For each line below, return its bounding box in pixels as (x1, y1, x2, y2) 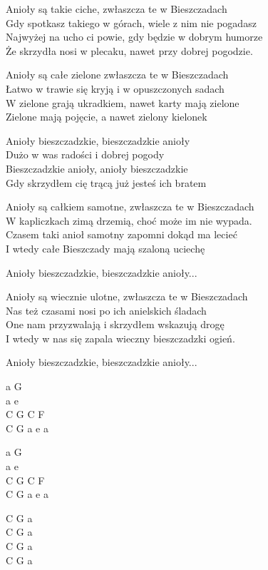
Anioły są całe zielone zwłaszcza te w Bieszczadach (6, 67, 229, 82)
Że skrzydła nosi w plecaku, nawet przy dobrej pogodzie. (6, 43, 253, 58)
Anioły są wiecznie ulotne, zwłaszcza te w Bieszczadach (6, 289, 248, 304)
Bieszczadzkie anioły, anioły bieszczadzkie (6, 161, 188, 175)
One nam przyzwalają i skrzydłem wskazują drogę (6, 317, 225, 332)
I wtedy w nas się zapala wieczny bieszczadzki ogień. (6, 330, 235, 345)
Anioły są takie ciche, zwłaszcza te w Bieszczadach (6, 1, 227, 16)
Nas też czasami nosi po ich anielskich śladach (6, 302, 207, 317)
